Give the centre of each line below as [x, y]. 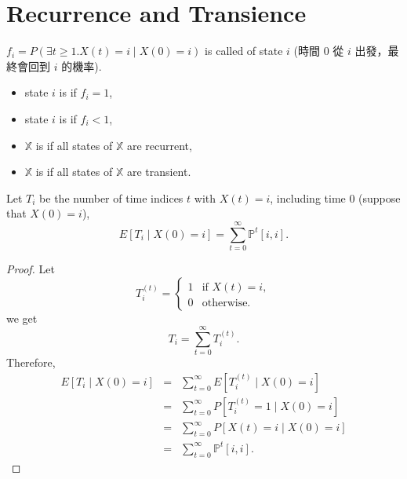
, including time [308, 197]
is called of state [244, 51]
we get [22, 318]
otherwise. [226, 303]
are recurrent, [159, 145]
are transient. [159, 172]
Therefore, [31, 362]
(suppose [380, 197]
